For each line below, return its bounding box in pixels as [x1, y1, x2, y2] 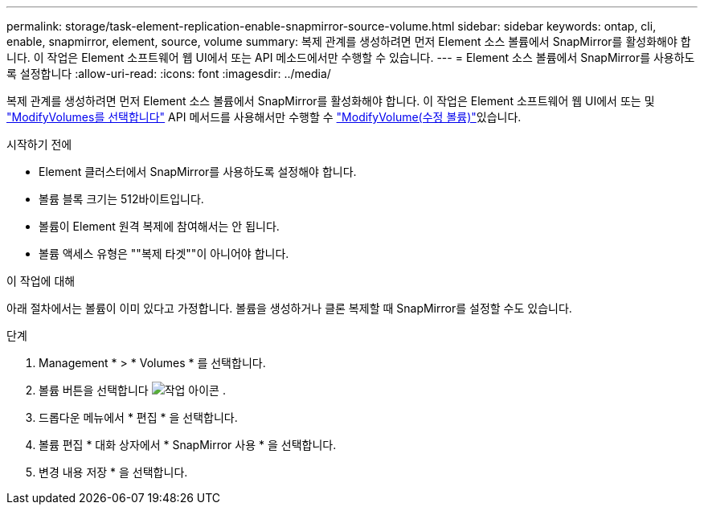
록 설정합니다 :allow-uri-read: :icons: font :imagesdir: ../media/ [6, 67, 331, 80]
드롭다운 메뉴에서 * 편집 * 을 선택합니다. [39, 411, 238, 424]
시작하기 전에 [6, 137, 72, 151]
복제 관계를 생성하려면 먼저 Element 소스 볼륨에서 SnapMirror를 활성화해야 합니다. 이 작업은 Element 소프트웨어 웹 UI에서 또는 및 [6, 94, 655, 108]
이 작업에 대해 [6, 274, 76, 288]
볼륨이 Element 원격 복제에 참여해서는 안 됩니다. [39, 219, 280, 233]
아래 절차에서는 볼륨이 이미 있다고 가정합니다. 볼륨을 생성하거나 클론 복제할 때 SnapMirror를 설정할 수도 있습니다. [6, 301, 572, 315]
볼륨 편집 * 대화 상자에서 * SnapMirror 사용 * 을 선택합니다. [39, 438, 337, 452]
